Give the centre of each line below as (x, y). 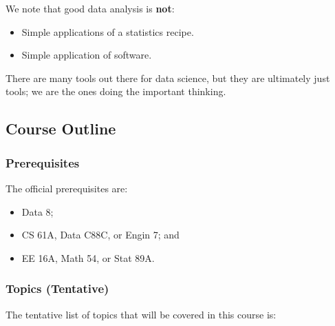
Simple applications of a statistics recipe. (108, 31)
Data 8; (37, 211)
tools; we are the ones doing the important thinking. (116, 91)
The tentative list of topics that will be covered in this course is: (141, 314)
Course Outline (61, 129)
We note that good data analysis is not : (90, 8)
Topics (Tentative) (57, 288)
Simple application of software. (87, 55)
